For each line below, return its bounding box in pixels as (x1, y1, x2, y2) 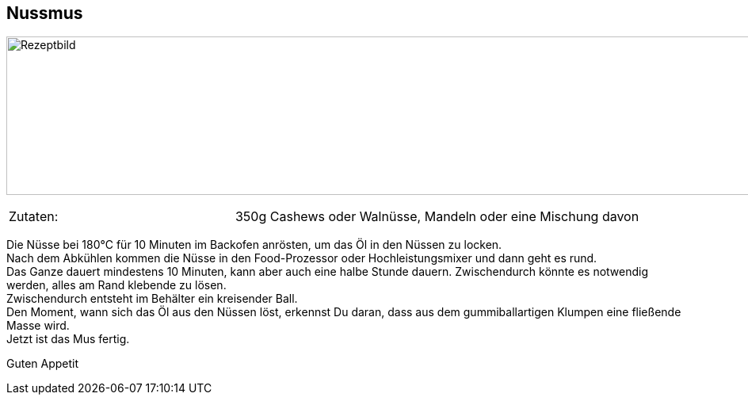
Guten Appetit (6, 357, 79, 371)
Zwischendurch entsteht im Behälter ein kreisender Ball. (6, 292, 298, 306)
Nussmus (6, 3, 83, 23)
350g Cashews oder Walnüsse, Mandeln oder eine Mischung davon (235, 208, 639, 225)
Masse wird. (6, 319, 70, 333)
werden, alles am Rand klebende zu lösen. (6, 278, 227, 292)
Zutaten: (9, 208, 59, 225)
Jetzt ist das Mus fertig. (6, 332, 130, 346)
